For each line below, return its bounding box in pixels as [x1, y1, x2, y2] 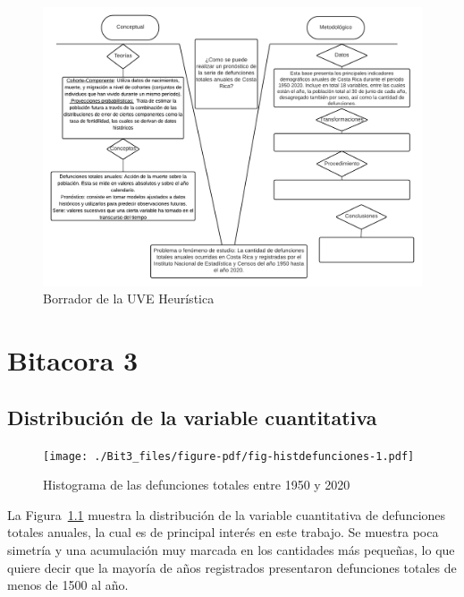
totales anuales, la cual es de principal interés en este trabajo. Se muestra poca [7, 523, 439, 542]
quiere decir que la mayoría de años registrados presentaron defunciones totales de [7, 558, 457, 576]
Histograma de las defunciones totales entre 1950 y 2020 [43, 475, 350, 494]
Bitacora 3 [7, 342, 139, 379]
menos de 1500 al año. [7, 576, 129, 594]
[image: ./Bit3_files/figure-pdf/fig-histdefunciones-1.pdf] [43, 449, 415, 463]
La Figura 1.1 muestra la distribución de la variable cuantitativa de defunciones [7, 505, 446, 524]
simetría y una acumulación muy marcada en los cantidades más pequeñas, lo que [7, 540, 455, 559]
